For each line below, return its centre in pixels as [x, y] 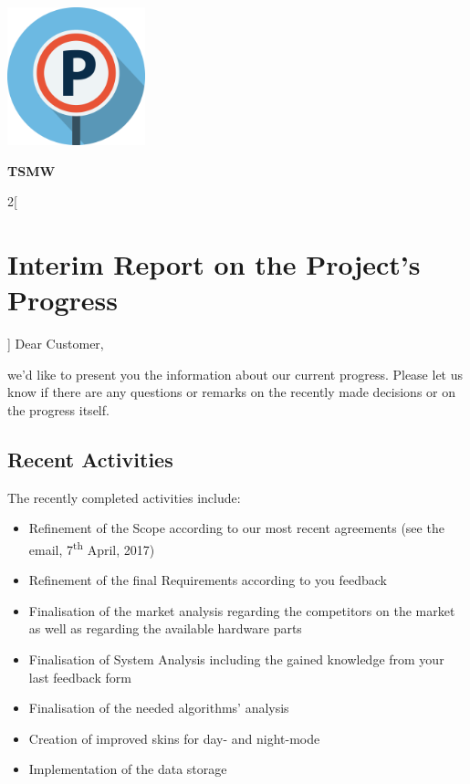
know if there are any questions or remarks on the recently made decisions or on [232, 392]
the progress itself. [58, 410]
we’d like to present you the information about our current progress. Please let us [235, 374]
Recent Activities [90, 460]
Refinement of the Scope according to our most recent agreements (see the [236, 528]
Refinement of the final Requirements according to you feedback [208, 580]
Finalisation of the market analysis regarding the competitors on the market [242, 610]
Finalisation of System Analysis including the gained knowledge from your [236, 659]
